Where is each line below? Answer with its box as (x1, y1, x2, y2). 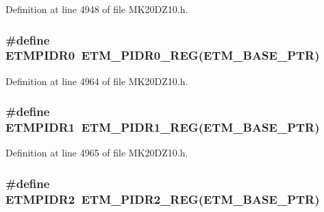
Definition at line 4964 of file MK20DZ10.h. (5, 73, 188, 88)
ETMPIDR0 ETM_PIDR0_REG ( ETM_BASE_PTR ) (5, 47, 320, 64)
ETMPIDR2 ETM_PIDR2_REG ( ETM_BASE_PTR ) (5, 190, 320, 207)
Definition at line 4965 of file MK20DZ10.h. (5, 145, 188, 160)
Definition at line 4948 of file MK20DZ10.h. (5, 2, 188, 16)
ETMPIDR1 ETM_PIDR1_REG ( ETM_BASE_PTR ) (5, 119, 320, 136)
